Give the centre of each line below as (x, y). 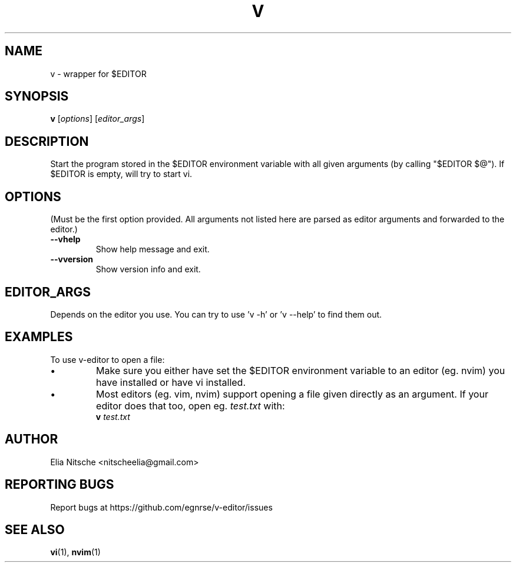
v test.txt (113, 416)
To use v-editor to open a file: (107, 359)
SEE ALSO (35, 529)
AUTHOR (32, 439)
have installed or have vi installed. (171, 382)
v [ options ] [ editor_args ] (97, 119)
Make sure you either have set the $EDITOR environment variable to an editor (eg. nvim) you (301, 370)
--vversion (72, 259)
